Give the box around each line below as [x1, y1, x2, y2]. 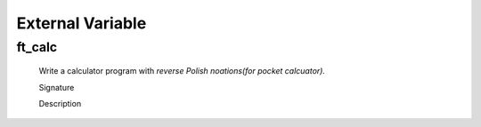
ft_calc [16, 39, 58, 55]
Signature [38, 82, 75, 92]
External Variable [16, 13, 147, 33]
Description [38, 98, 82, 108]
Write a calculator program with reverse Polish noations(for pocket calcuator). [38, 66, 325, 76]
